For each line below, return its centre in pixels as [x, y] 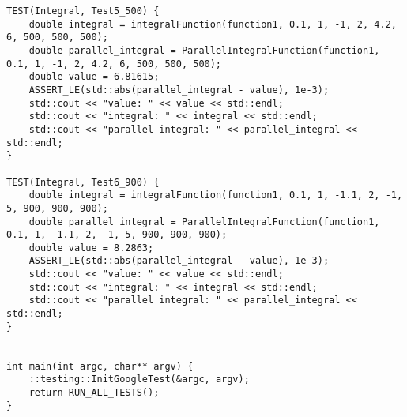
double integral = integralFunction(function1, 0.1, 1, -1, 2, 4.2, [213, 24]
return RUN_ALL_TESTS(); [94, 393]
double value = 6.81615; [94, 77]
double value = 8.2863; [91, 248]
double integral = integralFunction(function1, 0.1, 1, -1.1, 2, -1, [216, 195]
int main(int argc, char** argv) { [100, 366]
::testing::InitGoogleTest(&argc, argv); [139, 379]
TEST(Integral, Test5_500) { [83, 11]
